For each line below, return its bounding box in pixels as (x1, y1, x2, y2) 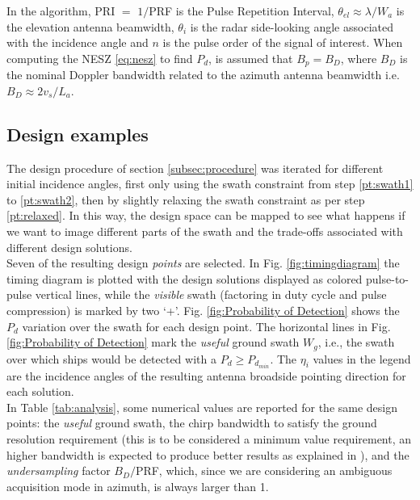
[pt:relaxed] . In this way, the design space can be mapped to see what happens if (6, 207, 405, 224)
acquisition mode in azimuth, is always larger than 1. (6, 477, 269, 494)
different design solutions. (6, 238, 132, 255)
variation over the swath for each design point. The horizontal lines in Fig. (22, 317, 391, 334)
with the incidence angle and (6, 34, 149, 51)
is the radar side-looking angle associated (190, 18, 393, 35)
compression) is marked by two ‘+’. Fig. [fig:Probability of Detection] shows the (6, 301, 400, 318)
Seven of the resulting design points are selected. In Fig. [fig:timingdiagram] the (6, 254, 400, 271)
